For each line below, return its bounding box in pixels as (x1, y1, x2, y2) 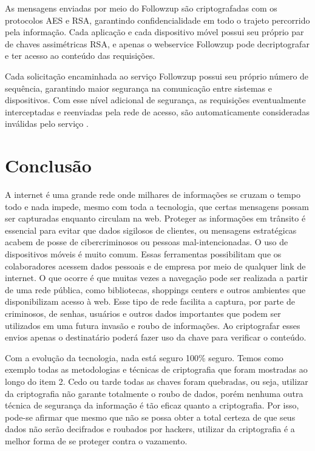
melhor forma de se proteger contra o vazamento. (5, 434, 188, 447)
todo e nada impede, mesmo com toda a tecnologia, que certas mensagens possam (5, 200, 309, 212)
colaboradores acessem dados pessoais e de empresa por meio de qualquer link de (5, 259, 306, 272)
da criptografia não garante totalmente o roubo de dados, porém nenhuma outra (5, 387, 303, 399)
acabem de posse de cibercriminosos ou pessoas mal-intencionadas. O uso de (5, 236, 288, 248)
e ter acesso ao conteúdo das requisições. (5, 49, 155, 62)
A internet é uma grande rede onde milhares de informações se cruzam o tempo (5, 188, 300, 201)
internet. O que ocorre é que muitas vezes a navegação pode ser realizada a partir (5, 271, 308, 284)
